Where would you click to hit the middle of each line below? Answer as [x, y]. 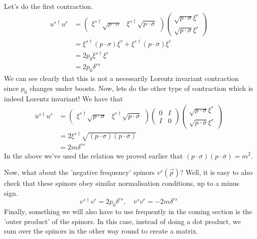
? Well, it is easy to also [216, 172]
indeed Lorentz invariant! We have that [64, 98]
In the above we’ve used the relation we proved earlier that [94, 155]
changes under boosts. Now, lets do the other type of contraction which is [141, 88]
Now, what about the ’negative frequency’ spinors [79, 172]
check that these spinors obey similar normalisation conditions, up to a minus [122, 183]
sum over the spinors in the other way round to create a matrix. [101, 231]
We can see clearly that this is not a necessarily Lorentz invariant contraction [122, 78]
